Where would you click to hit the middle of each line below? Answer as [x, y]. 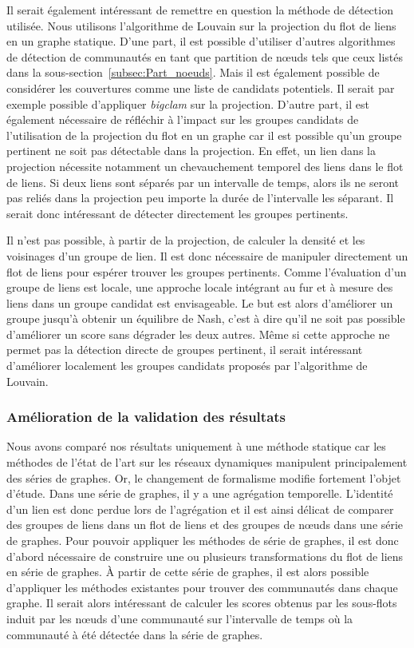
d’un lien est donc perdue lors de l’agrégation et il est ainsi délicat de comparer [200, 509]
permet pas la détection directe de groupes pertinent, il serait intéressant [185, 350]
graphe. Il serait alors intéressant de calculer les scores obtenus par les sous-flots [202, 603]
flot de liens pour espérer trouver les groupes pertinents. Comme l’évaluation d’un [207, 271]
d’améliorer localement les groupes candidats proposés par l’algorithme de [187, 366]
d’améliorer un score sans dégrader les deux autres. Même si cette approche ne [198, 334]
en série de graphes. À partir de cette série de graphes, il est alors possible [188, 572]
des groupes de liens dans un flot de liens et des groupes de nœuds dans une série [205, 525]
